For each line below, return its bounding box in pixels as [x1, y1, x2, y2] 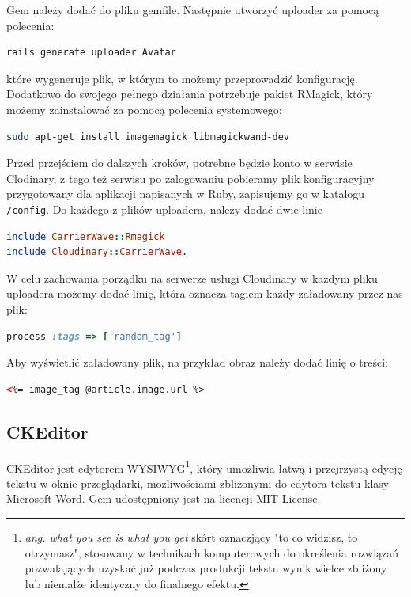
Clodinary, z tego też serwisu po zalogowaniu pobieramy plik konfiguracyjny [6, 169, 375, 186]
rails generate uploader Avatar [6, 47, 176, 59]
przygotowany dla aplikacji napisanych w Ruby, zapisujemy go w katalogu [6, 185, 365, 202]
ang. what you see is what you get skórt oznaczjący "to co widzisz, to [25, 528, 358, 545]
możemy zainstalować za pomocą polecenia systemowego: [6, 101, 282, 117]
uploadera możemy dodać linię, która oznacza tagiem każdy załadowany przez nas [6, 285, 403, 302]
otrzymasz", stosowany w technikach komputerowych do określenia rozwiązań [25, 544, 399, 561]
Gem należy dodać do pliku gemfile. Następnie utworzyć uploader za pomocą [6, 2, 379, 17]
